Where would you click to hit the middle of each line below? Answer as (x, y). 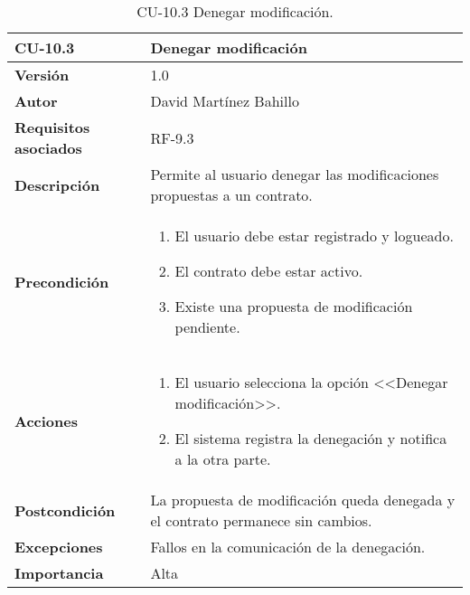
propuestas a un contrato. (231, 195)
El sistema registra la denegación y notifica (311, 438)
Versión (42, 75)
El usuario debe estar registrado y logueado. (314, 236)
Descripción (57, 184)
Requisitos (52, 127)
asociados (48, 148)
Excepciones (59, 547)
